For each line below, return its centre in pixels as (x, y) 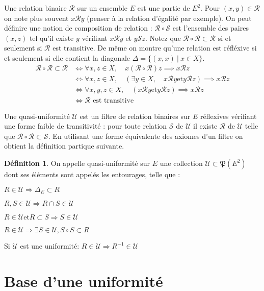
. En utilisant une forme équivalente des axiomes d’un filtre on (146, 136)
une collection (181, 163)
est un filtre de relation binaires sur (135, 116)
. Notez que (163, 38)
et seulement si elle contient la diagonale (67, 57)
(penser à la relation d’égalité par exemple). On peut (169, 18)
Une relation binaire (35, 8)
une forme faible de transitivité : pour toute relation (86, 126)
